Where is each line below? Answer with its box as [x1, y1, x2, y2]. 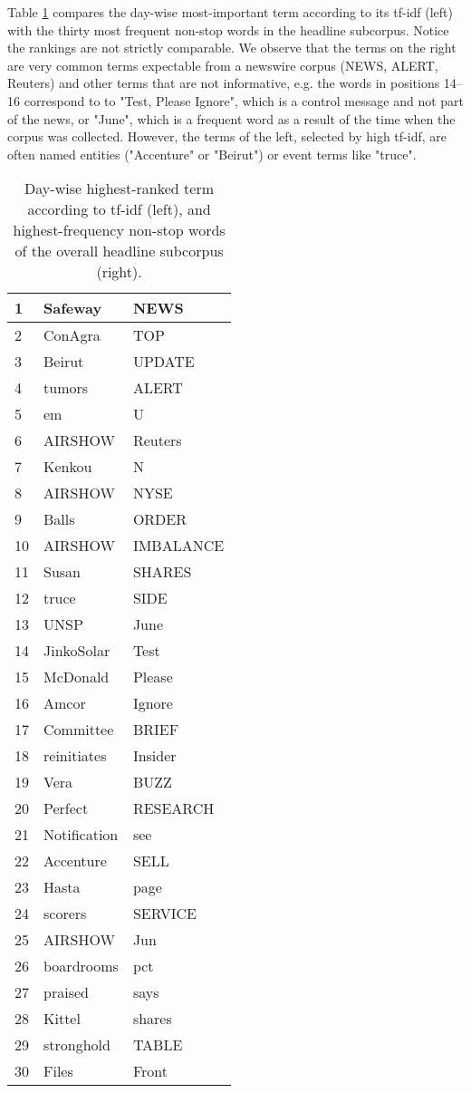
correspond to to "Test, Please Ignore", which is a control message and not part [24, 91, 464, 110]
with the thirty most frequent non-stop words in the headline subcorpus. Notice [7, 20, 449, 39]
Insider [132, 745, 177, 767]
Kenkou [43, 456, 92, 478]
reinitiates [43, 745, 107, 767]
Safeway [43, 297, 102, 319]
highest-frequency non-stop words [13, 219, 226, 241]
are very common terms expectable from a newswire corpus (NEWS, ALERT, [7, 55, 438, 74]
